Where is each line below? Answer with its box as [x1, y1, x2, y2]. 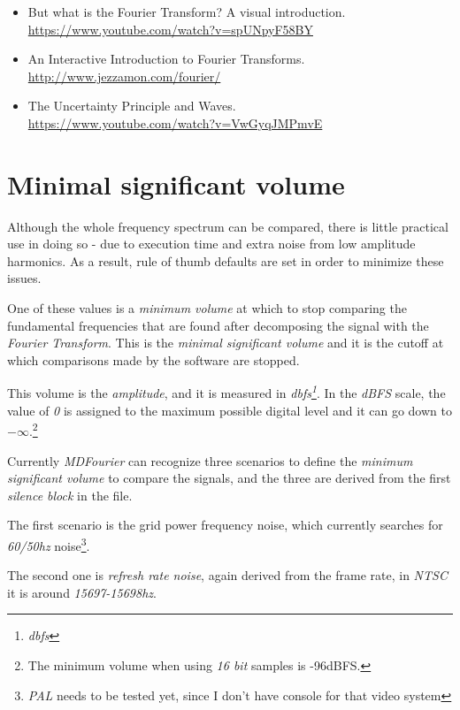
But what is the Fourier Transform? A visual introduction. [27, 3, 346, 20]
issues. [7, 269, 42, 287]
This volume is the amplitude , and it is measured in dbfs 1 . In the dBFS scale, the [7, 381, 446, 402]
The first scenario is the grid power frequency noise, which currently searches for [7, 515, 443, 534]
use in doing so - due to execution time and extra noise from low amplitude [7, 234, 416, 253]
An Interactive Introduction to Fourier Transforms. [27, 50, 305, 68]
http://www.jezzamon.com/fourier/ [27, 66, 221, 85]
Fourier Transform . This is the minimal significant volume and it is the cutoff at [7, 333, 444, 352]
